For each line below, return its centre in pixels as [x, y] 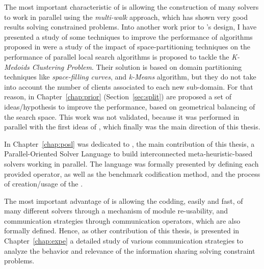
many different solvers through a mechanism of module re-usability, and [116, 211]
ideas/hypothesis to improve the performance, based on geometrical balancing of [130, 106]
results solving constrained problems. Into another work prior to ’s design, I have [130, 27]
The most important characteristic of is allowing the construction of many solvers [131, 7]
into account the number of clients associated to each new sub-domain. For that [129, 86]
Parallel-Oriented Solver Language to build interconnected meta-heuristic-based [128, 154]
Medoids [17, 66]
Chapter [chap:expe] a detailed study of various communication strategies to [124, 241]
